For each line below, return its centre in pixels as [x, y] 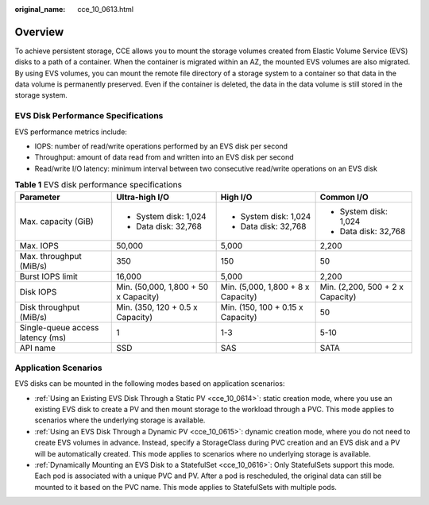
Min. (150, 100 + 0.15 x [262, 307]
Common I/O [344, 197]
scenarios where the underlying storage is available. [120, 420]
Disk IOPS [38, 291]
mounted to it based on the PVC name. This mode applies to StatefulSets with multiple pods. [186, 487]
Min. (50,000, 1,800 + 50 [162, 287]
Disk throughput [50, 307]
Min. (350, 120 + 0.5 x [157, 307]
